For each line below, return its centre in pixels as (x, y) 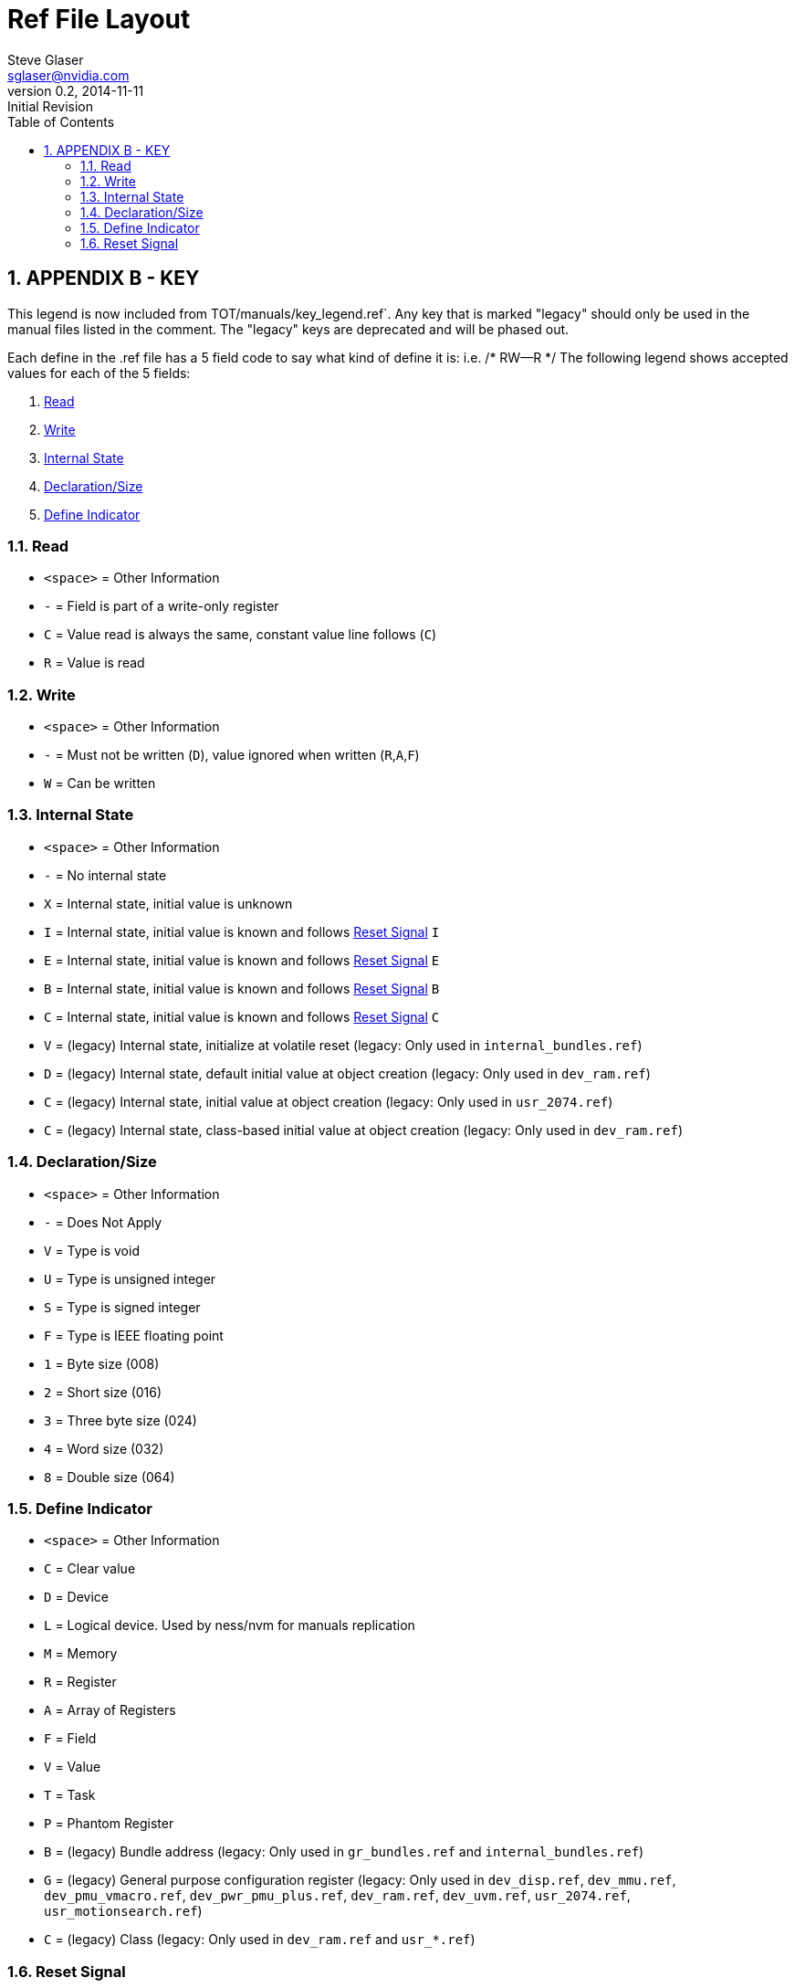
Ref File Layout (99, 19)
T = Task (70, 1795)
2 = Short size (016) (103, 1392)
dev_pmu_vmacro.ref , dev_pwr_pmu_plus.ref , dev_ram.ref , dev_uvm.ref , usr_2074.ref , (337, 1896)
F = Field (70, 1739)
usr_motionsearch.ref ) (123, 1911)
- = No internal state (105, 875)
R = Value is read (94, 663)
